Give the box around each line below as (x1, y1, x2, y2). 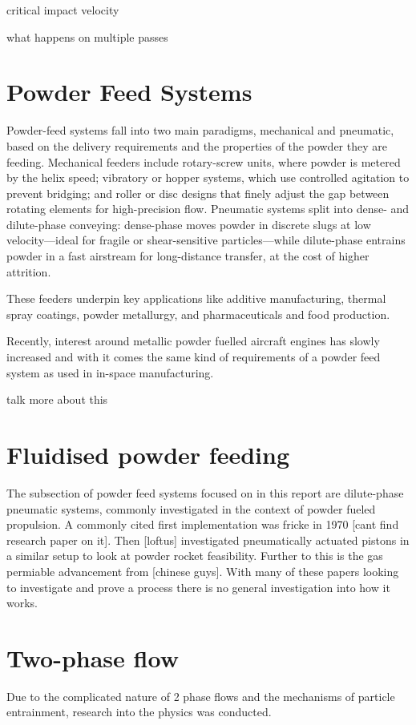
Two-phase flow (6, 641, 179, 674)
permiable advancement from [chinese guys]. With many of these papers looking (6, 562, 399, 579)
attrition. (6, 263, 51, 280)
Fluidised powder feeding (6, 438, 289, 470)
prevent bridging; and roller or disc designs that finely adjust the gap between (6, 184, 390, 201)
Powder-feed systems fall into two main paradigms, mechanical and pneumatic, (6, 122, 394, 139)
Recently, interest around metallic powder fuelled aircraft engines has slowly (6, 332, 380, 349)
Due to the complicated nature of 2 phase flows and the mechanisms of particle (6, 687, 395, 704)
